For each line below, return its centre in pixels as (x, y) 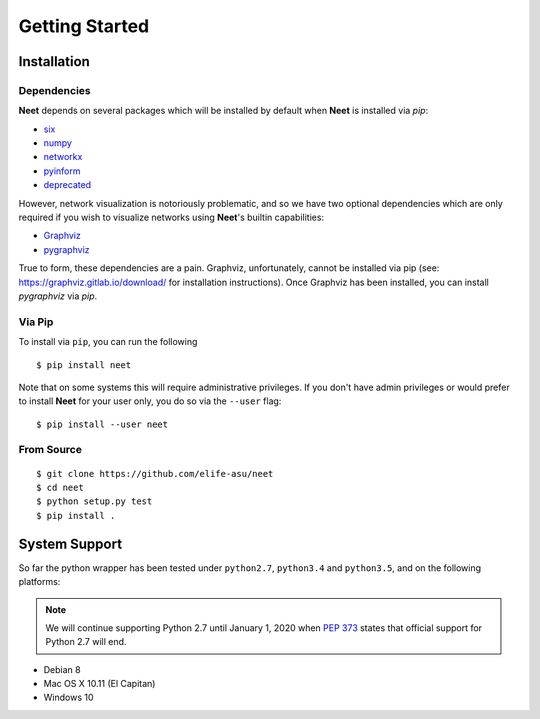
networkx (63, 157)
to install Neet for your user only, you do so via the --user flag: (150, 401)
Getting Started (84, 26)
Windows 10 (68, 697)
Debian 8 (62, 669)
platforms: (39, 582)
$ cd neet (60, 488)
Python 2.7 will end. (86, 642)
